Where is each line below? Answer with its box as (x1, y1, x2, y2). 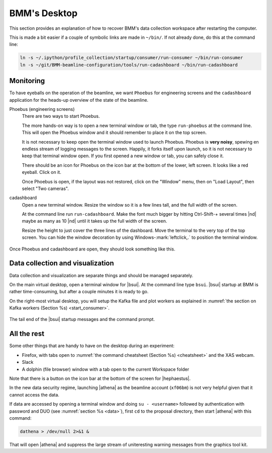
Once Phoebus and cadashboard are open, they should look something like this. (9, 246, 176, 252)
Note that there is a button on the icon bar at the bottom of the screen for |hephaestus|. (9, 375, 191, 381)
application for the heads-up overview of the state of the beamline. (9, 97, 149, 103)
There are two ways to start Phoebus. (22, 113, 100, 119)
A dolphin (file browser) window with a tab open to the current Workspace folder (22, 366, 189, 372)
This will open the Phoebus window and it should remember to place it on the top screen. (22, 130, 207, 136)
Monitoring (9, 77, 45, 85)
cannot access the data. (9, 392, 60, 398)
